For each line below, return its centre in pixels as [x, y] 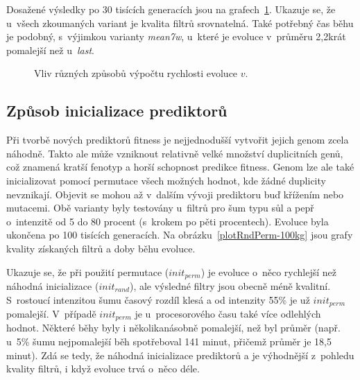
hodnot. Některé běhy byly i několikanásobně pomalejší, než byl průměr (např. [173, 328]
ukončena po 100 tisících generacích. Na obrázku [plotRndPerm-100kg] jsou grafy [180, 235]
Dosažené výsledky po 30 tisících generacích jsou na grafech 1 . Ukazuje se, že [171, 9]
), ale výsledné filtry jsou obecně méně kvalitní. [230, 285]
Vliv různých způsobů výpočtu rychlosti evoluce [136, 73]
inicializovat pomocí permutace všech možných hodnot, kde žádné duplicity [166, 180]
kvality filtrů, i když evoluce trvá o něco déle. [103, 369]
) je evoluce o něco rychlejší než [269, 271]
